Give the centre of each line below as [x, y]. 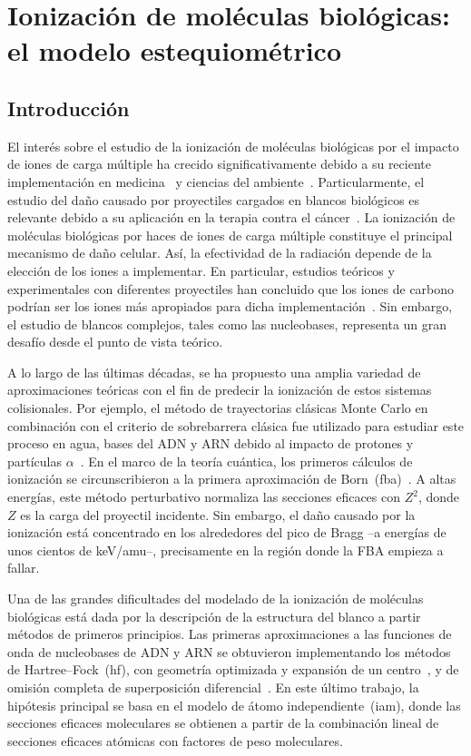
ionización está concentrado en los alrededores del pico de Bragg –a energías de [227, 532]
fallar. [24, 568]
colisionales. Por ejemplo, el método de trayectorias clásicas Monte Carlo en [218, 408]
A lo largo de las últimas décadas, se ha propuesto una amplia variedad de [214, 372]
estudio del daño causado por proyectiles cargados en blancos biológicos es [214, 199]
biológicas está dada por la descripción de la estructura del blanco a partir [214, 616]
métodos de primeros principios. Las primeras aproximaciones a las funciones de [230, 634]
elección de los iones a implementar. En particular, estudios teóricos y [201, 270]
